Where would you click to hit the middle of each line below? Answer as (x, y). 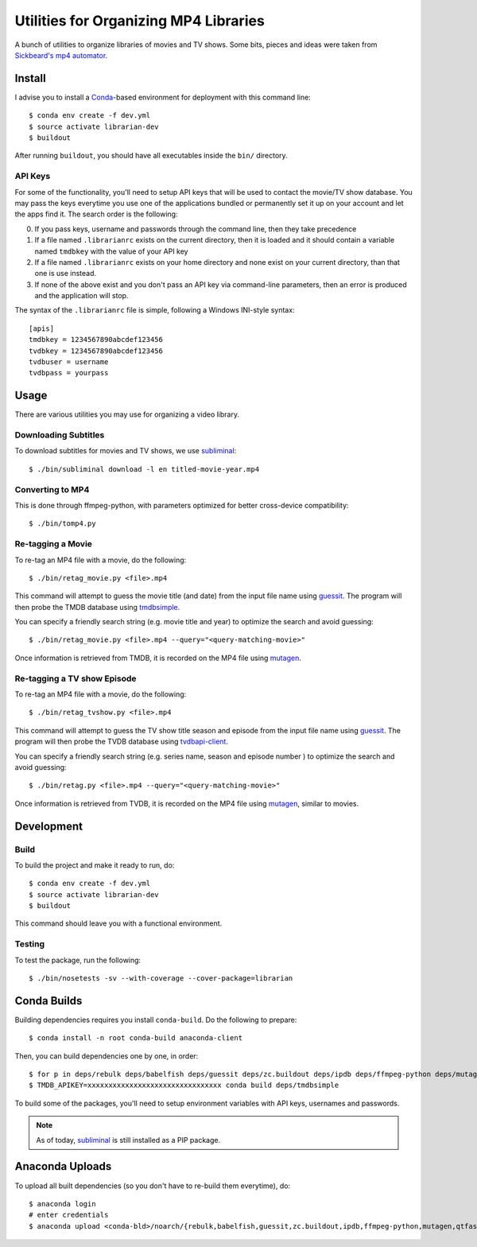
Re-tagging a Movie (54, 544)
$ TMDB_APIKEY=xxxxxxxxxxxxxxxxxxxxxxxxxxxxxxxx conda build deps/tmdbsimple (184, 1085)
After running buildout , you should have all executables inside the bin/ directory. (151, 156)
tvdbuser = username (69, 362)
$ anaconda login (62, 1204)
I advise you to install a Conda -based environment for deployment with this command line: (163, 97)
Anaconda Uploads (63, 1166)
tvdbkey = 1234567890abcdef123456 (96, 351)
